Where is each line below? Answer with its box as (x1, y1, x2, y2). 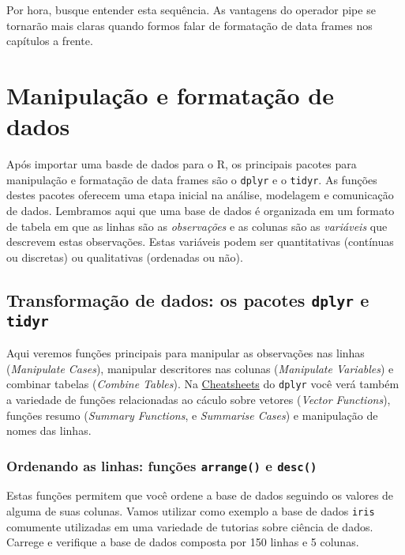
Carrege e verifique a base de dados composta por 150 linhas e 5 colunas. (6, 534, 359, 550)
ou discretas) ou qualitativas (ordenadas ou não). (6, 248, 243, 265)
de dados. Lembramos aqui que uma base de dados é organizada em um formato (6, 202, 395, 218)
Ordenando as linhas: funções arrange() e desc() (6, 455, 317, 475)
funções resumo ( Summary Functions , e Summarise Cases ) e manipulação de (6, 406, 378, 423)
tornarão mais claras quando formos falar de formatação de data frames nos (6, 17, 373, 33)
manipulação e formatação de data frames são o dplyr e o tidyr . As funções (6, 171, 377, 187)
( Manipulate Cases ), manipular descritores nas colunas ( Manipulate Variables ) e (6, 360, 394, 376)
